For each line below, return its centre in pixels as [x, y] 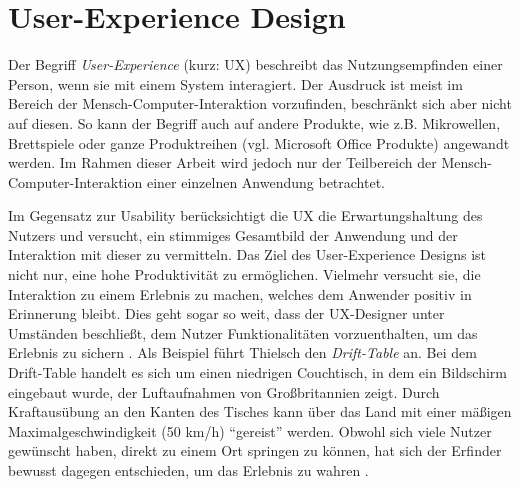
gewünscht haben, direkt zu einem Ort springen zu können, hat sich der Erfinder [255, 450]
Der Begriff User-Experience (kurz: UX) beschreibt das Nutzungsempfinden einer [255, 64]
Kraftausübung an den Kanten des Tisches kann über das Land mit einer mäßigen [260, 411]
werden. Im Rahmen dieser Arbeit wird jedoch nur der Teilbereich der [222, 162]
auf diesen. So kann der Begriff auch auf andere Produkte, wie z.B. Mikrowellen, [254, 122]
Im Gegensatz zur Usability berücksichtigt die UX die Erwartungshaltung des [245, 215]
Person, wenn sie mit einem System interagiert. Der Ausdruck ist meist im [235, 83]
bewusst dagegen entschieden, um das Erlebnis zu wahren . [188, 470]
